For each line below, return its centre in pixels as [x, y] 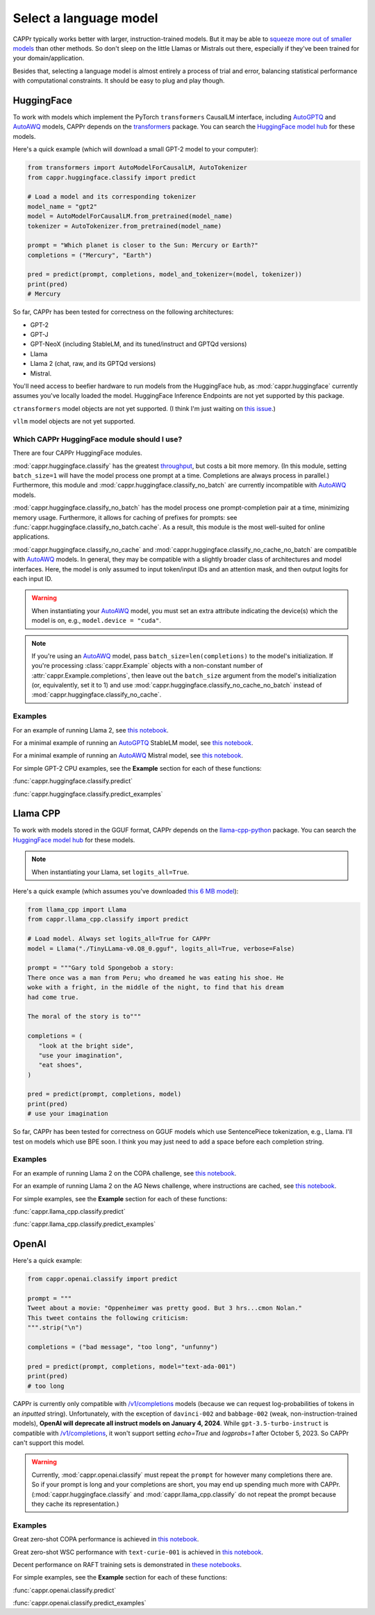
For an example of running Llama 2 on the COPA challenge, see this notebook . [125, 1173]
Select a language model [85, 18]
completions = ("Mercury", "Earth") [90, 255]
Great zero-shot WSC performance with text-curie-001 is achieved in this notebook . [138, 1552]
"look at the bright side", [86, 1046]
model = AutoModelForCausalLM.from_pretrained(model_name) [130, 216]
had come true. [53, 997]
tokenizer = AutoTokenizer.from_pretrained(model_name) [125, 226]
